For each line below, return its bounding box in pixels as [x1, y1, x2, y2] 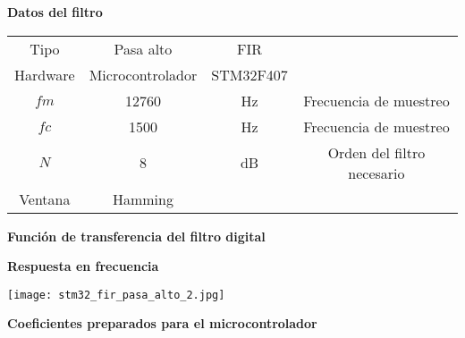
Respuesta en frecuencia [7, 257, 159, 275]
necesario [348, 162, 405, 183]
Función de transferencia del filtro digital [7, 226, 266, 245]
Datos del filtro [7, 3, 103, 21]
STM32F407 [211, 63, 288, 85]
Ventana [19, 188, 71, 209]
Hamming [112, 188, 173, 209]
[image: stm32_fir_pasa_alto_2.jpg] [7, 288, 225, 301]
